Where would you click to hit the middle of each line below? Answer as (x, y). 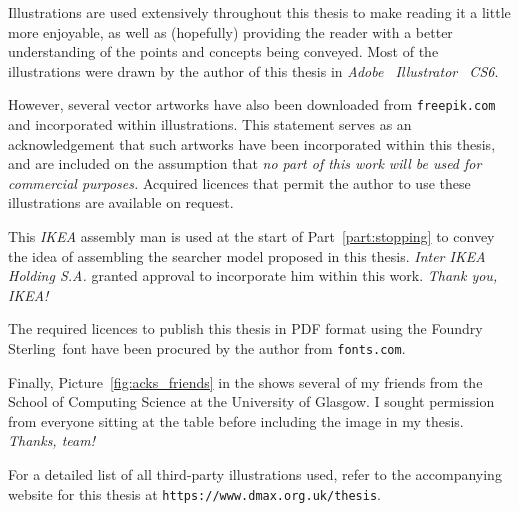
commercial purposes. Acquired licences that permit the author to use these (239, 182)
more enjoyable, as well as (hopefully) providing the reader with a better (230, 31)
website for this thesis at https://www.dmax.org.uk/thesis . (194, 493)
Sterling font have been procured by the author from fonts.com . (207, 347)
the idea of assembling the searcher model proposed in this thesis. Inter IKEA (247, 255)
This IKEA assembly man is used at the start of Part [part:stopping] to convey (251, 236)
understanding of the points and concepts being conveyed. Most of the (223, 51)
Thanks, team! (51, 440)
